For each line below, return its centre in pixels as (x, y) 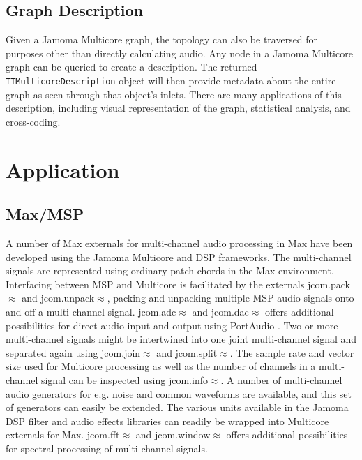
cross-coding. (33, 121)
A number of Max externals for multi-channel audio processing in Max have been (179, 243)
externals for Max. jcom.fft (63, 435)
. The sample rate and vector (292, 352)
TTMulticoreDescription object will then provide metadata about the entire (171, 80)
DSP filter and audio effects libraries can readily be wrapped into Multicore (167, 421)
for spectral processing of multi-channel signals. (107, 448)
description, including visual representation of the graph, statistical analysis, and (178, 108)
